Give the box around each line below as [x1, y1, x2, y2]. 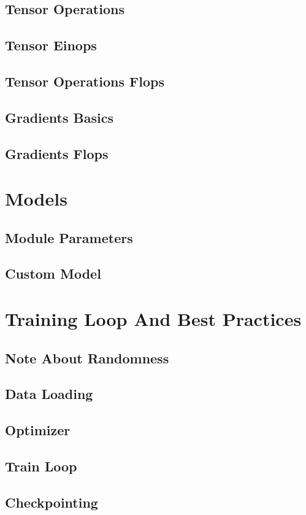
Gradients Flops [5, 144, 109, 163]
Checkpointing [5, 492, 98, 511]
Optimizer [5, 420, 71, 439]
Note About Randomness [5, 348, 169, 367]
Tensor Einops [5, 36, 97, 55]
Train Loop [5, 456, 77, 475]
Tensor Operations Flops [5, 71, 164, 90]
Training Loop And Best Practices [5, 306, 302, 331]
